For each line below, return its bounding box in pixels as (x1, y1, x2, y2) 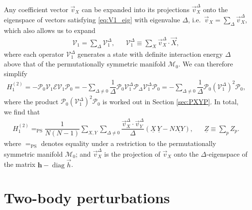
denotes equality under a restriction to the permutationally (41, 138, 216, 148)
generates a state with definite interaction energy (78, 49, 223, 59)
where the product (4, 96, 59, 106)
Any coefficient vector (4, 4, 68, 14)
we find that (4, 107, 40, 117)
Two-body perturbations (4, 188, 170, 208)
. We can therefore (178, 59, 233, 69)
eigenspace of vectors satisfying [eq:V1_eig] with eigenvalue (4, 15, 180, 25)
